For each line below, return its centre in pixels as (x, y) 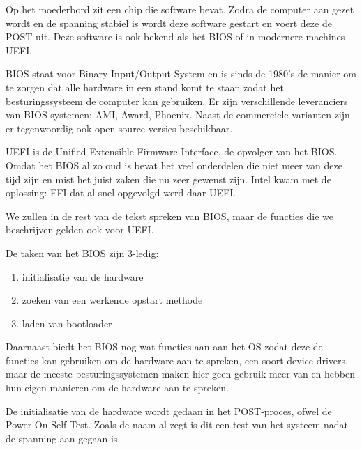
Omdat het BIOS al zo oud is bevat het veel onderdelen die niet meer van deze (174, 165)
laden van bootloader (67, 323)
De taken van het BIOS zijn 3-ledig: (82, 253)
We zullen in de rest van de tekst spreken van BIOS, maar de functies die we (169, 216)
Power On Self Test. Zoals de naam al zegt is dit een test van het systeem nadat (177, 425)
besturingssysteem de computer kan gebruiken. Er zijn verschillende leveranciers (177, 101)
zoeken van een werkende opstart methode (112, 300)
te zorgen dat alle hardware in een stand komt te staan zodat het (145, 87)
